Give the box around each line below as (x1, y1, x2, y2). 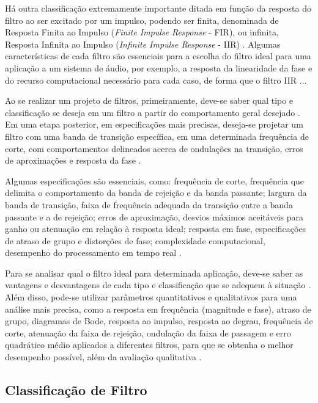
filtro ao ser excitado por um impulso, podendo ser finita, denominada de (5, 13, 279, 26)
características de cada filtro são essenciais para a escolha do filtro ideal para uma (5, 49, 311, 62)
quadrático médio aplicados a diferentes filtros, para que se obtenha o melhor (5, 338, 294, 351)
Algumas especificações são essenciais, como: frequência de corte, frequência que (5, 174, 305, 187)
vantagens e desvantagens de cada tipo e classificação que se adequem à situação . (5, 278, 311, 291)
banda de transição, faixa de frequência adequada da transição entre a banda (5, 198, 293, 211)
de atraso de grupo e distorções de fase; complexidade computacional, (5, 234, 265, 247)
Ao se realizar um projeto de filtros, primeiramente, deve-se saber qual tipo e (5, 94, 294, 107)
